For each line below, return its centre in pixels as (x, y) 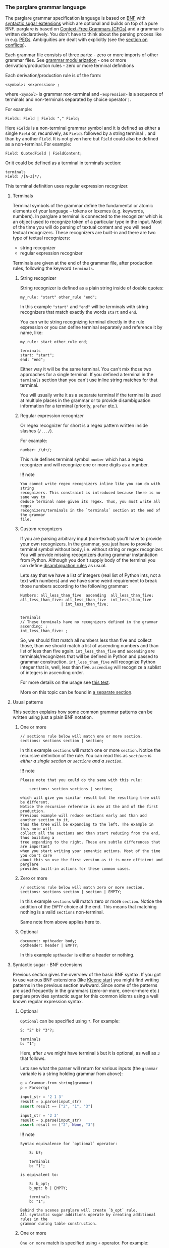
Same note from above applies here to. (60, 922)
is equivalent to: (39, 1175)
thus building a (37, 838)
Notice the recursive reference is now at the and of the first (89, 807)
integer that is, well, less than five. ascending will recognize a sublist (91, 667)
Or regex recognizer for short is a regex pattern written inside (84, 426)
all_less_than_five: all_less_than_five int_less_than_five (86, 600)
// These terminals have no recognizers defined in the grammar (89, 622)
